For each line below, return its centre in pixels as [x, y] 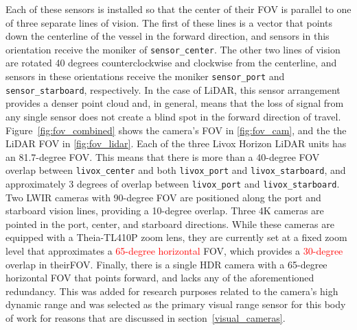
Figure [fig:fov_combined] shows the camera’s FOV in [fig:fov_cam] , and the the [176, 130]
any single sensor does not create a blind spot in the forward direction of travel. [173, 116]
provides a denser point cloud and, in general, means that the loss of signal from [175, 103]
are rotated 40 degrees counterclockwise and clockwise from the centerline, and [171, 63]
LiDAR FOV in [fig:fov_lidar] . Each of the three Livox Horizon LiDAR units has [176, 143]
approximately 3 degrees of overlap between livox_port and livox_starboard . [173, 183]
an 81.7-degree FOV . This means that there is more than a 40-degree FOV [163, 156]
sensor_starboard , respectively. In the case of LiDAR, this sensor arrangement [173, 89]
